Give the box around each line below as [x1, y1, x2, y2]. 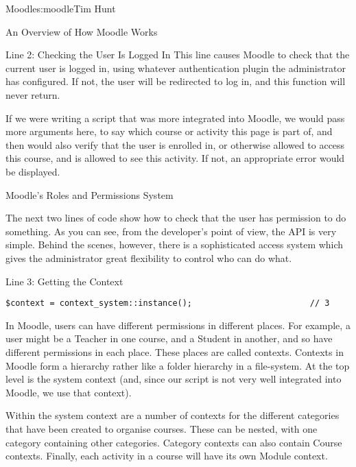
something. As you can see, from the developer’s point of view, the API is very [5, 224, 337, 238]
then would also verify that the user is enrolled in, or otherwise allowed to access [5, 137, 345, 152]
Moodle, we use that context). [5, 385, 132, 399]
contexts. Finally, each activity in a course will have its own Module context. [5, 448, 328, 463]
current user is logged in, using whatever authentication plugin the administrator [5, 60, 346, 75]
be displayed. [5, 164, 60, 178]
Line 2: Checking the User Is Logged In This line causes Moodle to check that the [5, 47, 350, 62]
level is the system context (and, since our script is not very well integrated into [5, 372, 342, 386]
